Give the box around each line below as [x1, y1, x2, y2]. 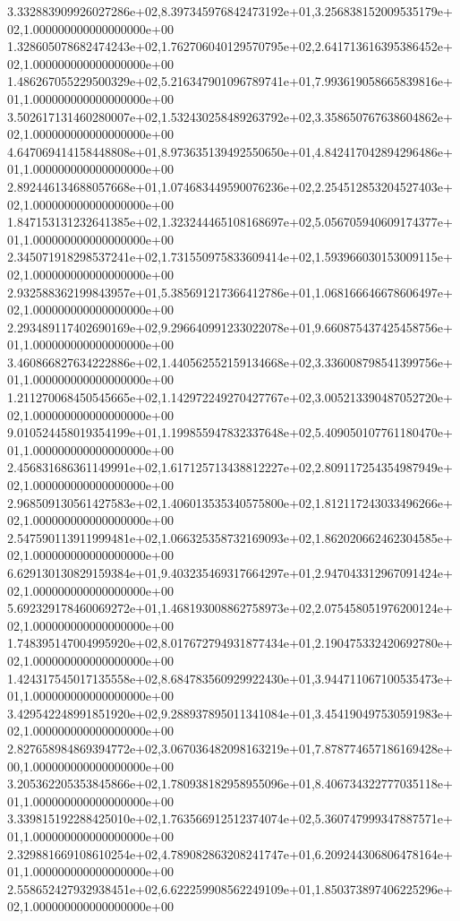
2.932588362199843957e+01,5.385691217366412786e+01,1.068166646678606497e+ [7, 282, 453, 301]
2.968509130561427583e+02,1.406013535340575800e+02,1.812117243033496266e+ [7, 493, 453, 512]
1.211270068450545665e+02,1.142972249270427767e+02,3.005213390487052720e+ [7, 388, 453, 407]
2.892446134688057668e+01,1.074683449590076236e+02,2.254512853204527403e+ [7, 176, 453, 195]
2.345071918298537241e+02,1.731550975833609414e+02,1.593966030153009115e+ [7, 247, 453, 266]
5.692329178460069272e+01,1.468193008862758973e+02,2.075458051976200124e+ [7, 598, 453, 617]
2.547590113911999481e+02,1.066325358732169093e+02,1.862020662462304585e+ [7, 528, 453, 547]
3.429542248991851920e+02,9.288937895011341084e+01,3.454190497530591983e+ [7, 703, 453, 722]
